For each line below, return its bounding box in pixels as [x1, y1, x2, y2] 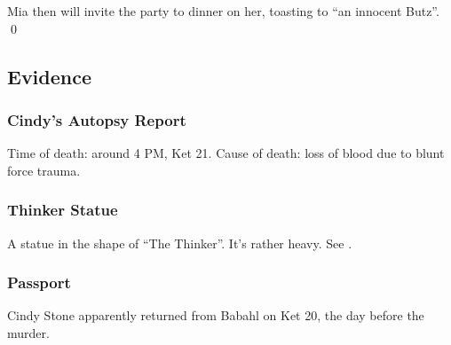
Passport [7, 271, 71, 294]
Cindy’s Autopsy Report [7, 108, 186, 130]
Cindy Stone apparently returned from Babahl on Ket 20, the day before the [7, 306, 424, 325]
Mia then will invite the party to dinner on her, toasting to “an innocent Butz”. [7, 2, 439, 20]
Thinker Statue [7, 199, 118, 221]
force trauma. [7, 161, 81, 179]
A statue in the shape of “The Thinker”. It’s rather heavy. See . [7, 233, 352, 252]
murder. [7, 324, 50, 341]
